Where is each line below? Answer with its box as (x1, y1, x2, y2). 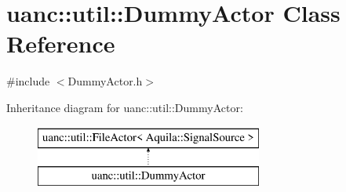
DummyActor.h (67, 73, 143, 89)
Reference (6, 27, 115, 60)
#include (6, 73, 50, 89)
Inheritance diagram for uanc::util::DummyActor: (6, 99, 243, 115)
